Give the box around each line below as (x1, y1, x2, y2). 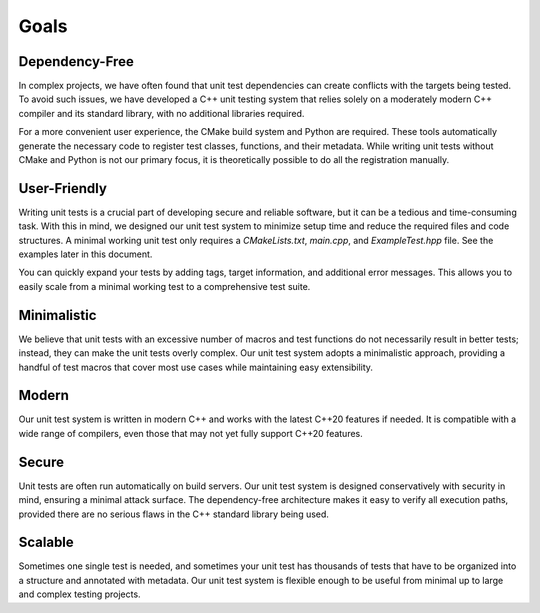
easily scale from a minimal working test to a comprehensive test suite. (18, 280, 311, 292)
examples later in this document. (18, 248, 153, 260)
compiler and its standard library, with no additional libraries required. (18, 107, 305, 119)
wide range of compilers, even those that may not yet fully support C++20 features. (18, 427, 364, 439)
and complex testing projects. (18, 588, 141, 600)
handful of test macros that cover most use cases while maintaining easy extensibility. (18, 361, 374, 373)
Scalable (18, 534, 74, 551)
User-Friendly (18, 180, 107, 197)
